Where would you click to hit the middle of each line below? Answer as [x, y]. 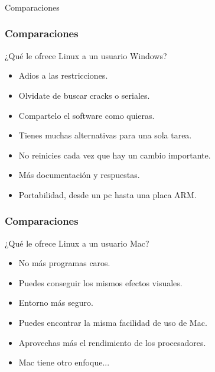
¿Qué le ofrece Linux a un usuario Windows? [86, 55]
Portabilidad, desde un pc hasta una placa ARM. [107, 194]
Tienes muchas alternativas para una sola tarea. [105, 135]
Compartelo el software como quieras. [87, 115]
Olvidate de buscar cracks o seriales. [84, 95]
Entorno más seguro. [56, 303]
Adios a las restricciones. [63, 75]
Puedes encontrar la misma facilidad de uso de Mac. [113, 323]
